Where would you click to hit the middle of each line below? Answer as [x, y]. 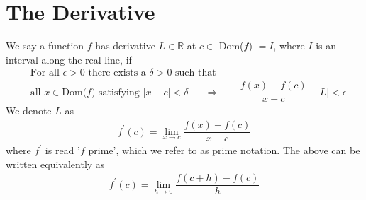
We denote [29, 111]
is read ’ [62, 150]
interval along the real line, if [69, 59]
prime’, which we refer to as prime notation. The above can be [224, 150]
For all [45, 73]
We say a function [45, 46]
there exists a [117, 73]
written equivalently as [55, 164]
